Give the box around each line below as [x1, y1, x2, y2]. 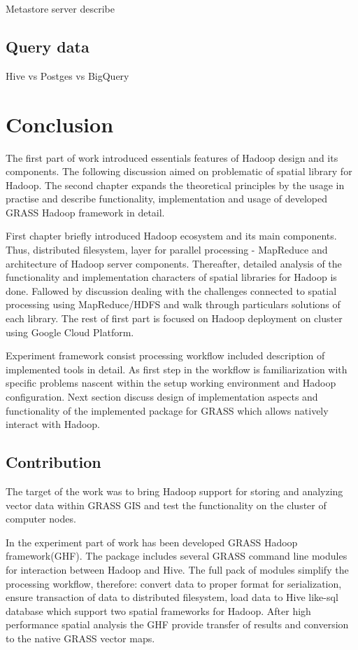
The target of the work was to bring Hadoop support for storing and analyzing [6, 484, 343, 498]
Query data [6, 35, 89, 57]
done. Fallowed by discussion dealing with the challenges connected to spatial [6, 283, 337, 298]
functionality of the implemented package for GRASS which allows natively [6, 403, 329, 417]
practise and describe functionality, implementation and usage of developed [6, 191, 328, 206]
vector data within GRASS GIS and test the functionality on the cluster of [6, 497, 327, 512]
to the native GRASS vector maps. [6, 630, 155, 645]
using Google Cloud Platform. [6, 324, 134, 339]
